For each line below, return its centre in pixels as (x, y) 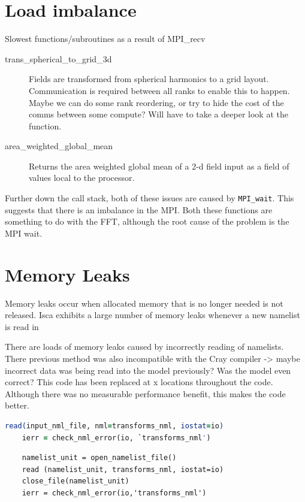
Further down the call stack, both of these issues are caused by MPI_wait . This (150, 198)
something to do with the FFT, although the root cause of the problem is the (147, 221)
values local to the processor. (82, 178)
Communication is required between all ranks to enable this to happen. (159, 90)
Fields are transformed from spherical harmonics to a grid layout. (149, 79)
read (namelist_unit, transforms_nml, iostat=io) (123, 469)
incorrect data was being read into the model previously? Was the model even (148, 370)
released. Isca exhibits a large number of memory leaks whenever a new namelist (152, 315)
